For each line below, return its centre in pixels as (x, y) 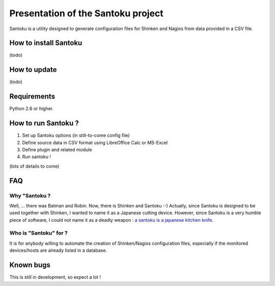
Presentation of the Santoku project (87, 13)
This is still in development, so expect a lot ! (55, 277)
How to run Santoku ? (44, 123)
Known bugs (30, 265)
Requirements (32, 97)
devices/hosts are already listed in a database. (58, 250)
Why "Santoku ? (30, 195)
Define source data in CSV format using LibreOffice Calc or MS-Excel (95, 142)
